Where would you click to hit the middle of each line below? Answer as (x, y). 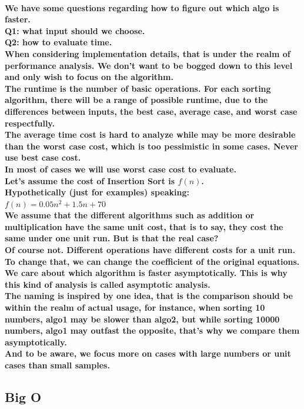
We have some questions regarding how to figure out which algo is (142, 7)
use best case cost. (43, 157)
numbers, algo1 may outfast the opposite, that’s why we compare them (152, 330)
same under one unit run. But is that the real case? (112, 238)
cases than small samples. (57, 365)
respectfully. (30, 123)
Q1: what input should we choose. (75, 30)
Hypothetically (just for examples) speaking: (97, 192)
